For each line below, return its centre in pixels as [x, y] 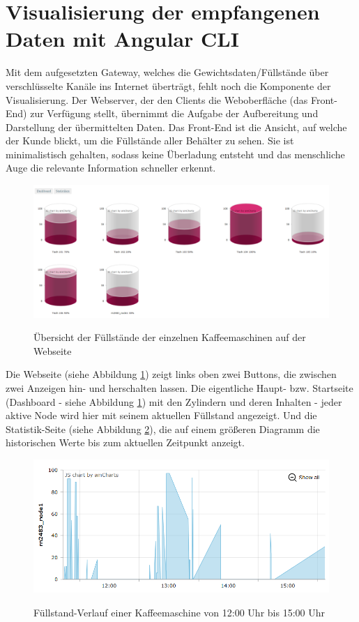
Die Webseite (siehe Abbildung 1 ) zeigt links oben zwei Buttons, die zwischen [171, 374]
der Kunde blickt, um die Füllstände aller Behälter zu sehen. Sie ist [150, 141]
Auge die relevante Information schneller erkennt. [111, 168]
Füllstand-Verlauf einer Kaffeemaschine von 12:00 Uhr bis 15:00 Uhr [179, 612]
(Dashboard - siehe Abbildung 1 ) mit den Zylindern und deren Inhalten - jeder [174, 401]
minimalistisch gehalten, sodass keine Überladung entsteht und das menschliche [175, 154]
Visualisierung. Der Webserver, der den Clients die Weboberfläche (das [157, 99]
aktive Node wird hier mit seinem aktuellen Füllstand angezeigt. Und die [161, 415]
